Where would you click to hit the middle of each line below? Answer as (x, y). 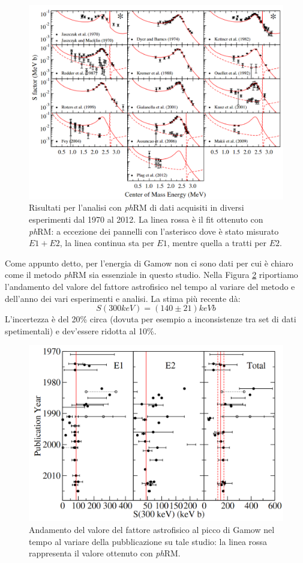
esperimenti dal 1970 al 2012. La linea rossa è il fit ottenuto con (146, 219)
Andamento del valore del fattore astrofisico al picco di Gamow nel (152, 530)
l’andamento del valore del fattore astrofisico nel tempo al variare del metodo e (150, 286)
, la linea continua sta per (107, 243)
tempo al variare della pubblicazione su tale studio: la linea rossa (148, 541)
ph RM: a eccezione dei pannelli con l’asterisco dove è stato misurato (154, 231)
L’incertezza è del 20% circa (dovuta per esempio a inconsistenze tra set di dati (151, 319)
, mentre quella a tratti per (217, 243)
